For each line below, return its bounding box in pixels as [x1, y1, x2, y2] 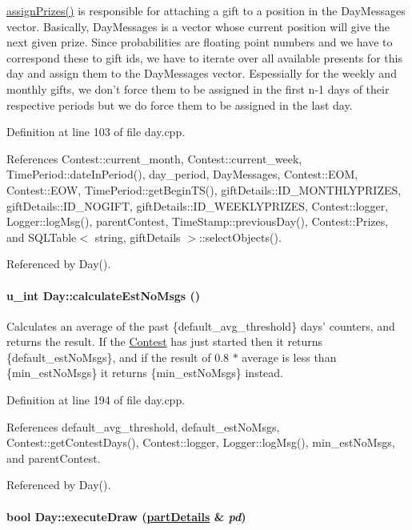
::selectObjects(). [198, 228, 282, 245]
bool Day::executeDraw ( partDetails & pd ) [6, 508, 246, 524]
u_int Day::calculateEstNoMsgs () [6, 287, 201, 303]
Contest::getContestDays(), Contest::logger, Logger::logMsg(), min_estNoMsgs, [6, 434, 395, 451]
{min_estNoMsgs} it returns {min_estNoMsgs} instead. [6, 364, 284, 381]
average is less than [242, 348, 337, 365]
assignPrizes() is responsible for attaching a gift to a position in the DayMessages [6, 2, 406, 18]
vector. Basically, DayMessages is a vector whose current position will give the [6, 18, 390, 34]
